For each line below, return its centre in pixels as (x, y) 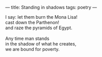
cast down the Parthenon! (32, 22)
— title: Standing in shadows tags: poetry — (51, 7)
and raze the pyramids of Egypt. (39, 28)
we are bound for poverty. (32, 49)
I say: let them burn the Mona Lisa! (41, 17)
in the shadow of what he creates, (41, 44)
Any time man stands (27, 38)
